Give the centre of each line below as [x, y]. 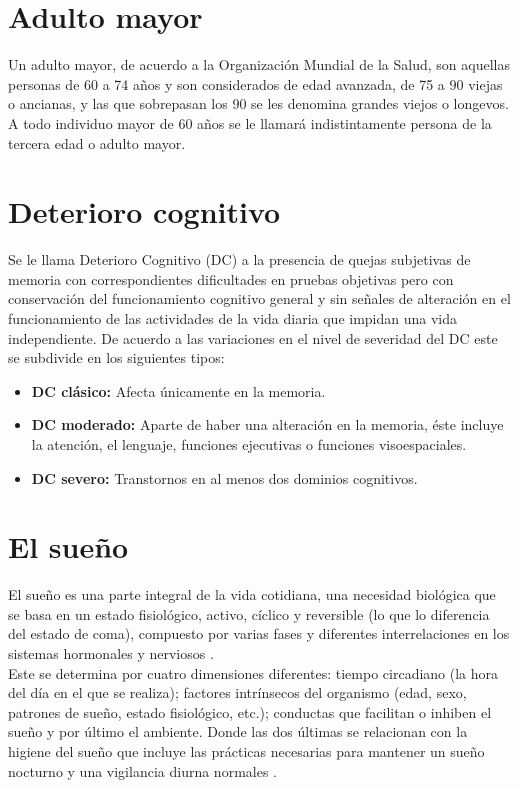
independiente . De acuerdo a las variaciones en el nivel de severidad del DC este [253, 337]
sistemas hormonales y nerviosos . [111, 653]
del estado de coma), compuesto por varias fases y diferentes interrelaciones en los [259, 633]
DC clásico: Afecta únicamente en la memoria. [178, 390]
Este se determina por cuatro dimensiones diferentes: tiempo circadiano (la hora [253, 672]
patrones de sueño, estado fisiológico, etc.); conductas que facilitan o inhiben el [250, 711]
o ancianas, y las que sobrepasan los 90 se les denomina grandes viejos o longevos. [258, 103]
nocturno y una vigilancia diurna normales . [142, 770]
